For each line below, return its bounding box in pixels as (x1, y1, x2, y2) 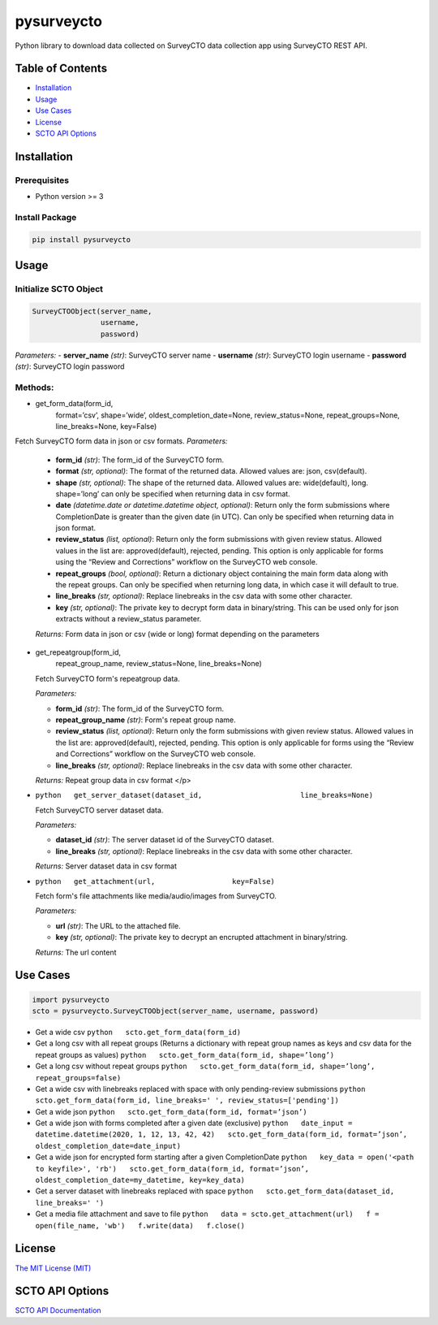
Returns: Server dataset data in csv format (35, 861, 178, 871)
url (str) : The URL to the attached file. (55, 920, 182, 930)
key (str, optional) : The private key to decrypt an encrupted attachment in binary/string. (55, 933, 348, 942)
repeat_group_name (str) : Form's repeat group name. (55, 715, 236, 725)
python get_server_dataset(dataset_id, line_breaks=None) (35, 790, 373, 800)
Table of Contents (15, 62, 108, 76)
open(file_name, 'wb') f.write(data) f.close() (35, 1221, 246, 1230)
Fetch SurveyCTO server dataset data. (35, 805, 164, 815)
